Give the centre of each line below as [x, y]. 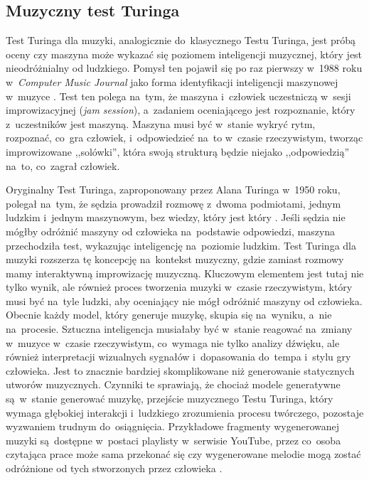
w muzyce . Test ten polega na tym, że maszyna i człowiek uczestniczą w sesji [178, 96]
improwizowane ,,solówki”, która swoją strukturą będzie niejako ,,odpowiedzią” [178, 151]
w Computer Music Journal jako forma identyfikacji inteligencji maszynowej [172, 81]
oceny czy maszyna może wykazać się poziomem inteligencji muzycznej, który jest [184, 54]
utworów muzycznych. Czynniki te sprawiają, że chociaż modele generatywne [173, 384]
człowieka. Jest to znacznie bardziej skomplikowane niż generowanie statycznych [180, 370]
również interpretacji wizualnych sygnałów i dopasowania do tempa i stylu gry [178, 357]
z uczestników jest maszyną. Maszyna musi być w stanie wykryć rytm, [161, 123]
